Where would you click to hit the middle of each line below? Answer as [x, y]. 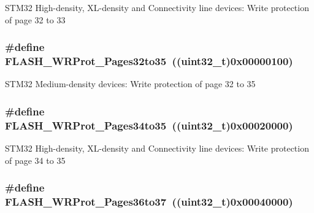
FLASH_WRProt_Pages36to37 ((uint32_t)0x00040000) [149, 202]
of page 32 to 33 [35, 19]
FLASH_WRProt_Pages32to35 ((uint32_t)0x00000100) [149, 61]
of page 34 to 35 [35, 160]
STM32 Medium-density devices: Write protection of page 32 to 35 [130, 84]
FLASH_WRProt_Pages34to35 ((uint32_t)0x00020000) [149, 125]
